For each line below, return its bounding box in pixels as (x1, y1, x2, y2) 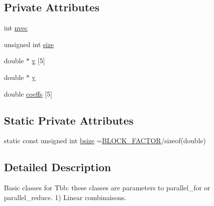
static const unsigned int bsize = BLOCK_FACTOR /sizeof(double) (4, 135, 206, 146)
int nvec (4, 23, 28, 33)
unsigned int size (4, 39, 54, 49)
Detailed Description (4, 159, 111, 175)
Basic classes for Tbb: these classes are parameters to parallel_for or (4, 182, 211, 193)
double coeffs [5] (4, 88, 53, 99)
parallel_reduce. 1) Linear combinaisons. (4, 192, 127, 202)
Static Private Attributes (4, 112, 134, 128)
